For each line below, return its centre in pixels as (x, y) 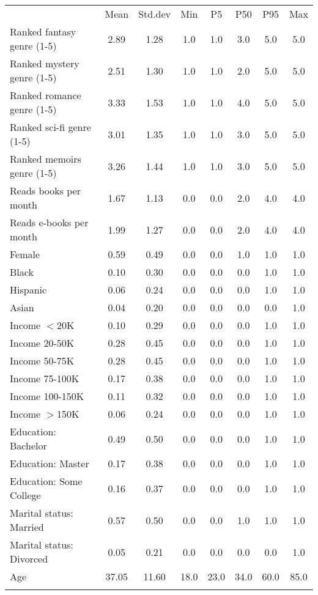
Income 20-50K (42, 343)
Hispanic (28, 290)
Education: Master (50, 463)
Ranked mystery (45, 63)
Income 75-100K (45, 378)
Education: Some (46, 481)
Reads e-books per (49, 222)
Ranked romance (46, 95)
